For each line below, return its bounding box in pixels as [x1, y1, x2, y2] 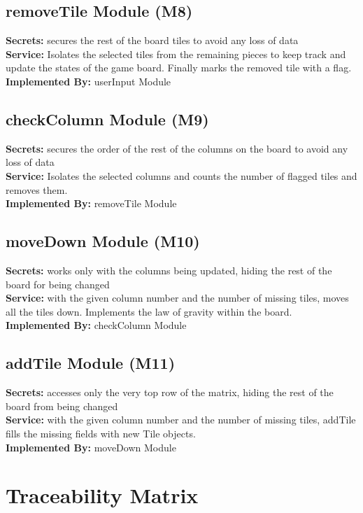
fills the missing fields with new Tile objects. [6, 426, 196, 440]
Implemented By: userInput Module [6, 73, 171, 88]
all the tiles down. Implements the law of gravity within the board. [6, 304, 292, 318]
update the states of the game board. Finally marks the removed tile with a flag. [6, 60, 352, 75]
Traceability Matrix [6, 481, 199, 510]
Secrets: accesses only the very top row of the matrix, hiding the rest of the [6, 385, 334, 400]
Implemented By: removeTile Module [6, 196, 177, 211]
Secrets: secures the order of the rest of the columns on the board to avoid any [6, 141, 348, 155]
